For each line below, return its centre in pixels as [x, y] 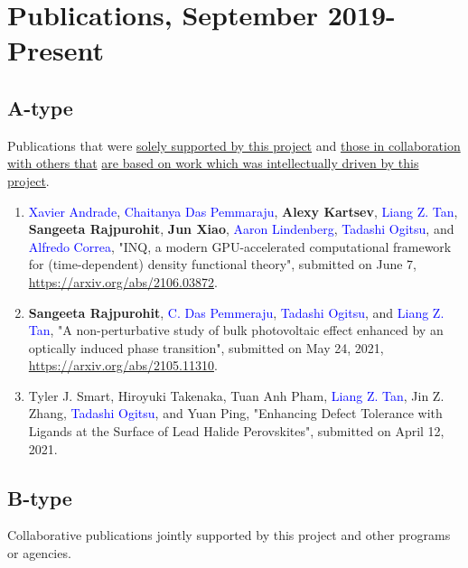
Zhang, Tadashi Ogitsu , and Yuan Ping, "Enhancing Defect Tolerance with [235, 413]
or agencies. [39, 553]
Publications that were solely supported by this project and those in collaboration [234, 145]
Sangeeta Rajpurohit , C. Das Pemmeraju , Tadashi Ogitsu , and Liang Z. [236, 312]
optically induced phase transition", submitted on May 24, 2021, [206, 347]
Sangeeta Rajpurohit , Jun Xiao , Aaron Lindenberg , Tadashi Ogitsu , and [241, 229]
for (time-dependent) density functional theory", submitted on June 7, [223, 264]
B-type [40, 497]
